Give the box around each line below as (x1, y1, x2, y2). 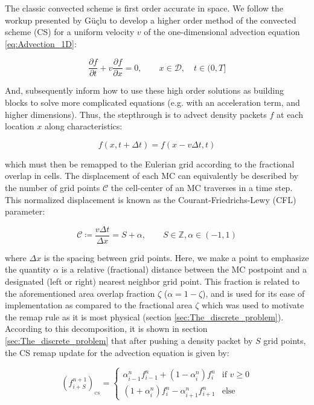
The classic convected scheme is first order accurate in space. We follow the (5, 2, 283, 14)
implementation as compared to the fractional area (5, 299, 193, 311)
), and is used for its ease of (202, 287, 305, 299)
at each (277, 108, 303, 120)
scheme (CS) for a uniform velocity (5, 25, 135, 38)
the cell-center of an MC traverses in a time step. (111, 181, 293, 193)
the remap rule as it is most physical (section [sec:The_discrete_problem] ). (5, 310, 284, 323)
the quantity (5, 263, 51, 276)
